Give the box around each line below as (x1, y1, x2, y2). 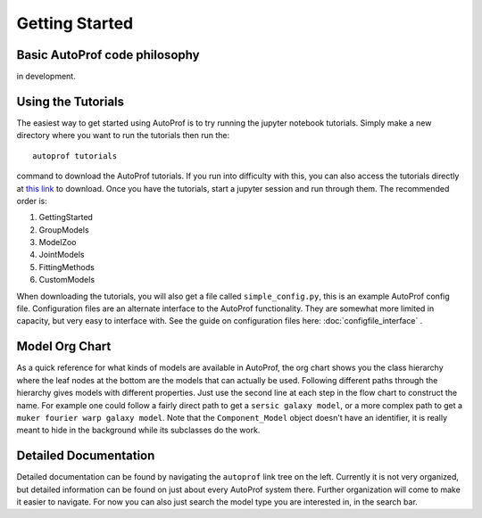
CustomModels (38, 275, 96, 285)
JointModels (38, 250, 85, 260)
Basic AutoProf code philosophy (16, 47, 200, 62)
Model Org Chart (16, 339, 112, 354)
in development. (16, 71, 76, 82)
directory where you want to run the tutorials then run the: (16, 130, 230, 141)
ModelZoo (38, 237, 77, 248)
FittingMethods (38, 261, 96, 272)
